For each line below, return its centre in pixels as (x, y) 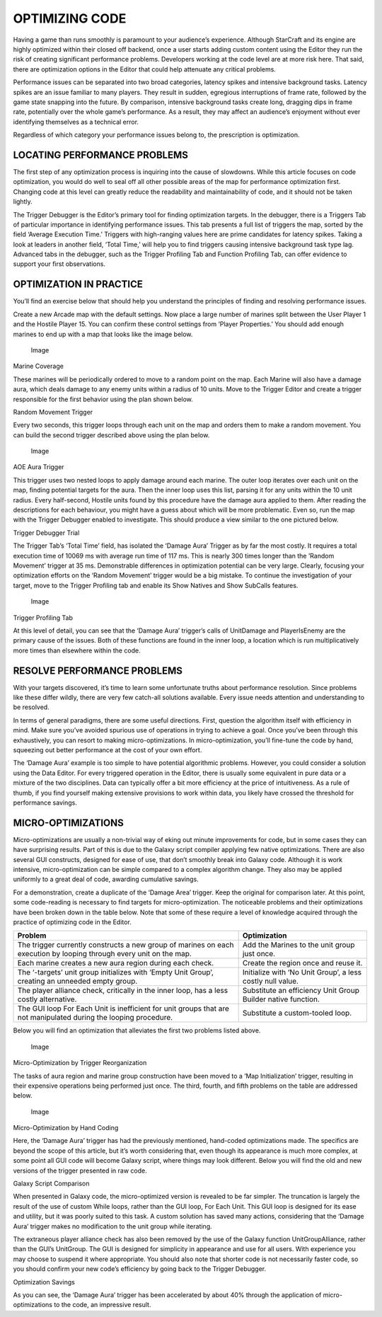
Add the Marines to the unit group (299, 945)
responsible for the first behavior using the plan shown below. (103, 399)
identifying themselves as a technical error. (76, 122)
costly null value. (270, 982)
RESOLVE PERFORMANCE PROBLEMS (98, 671)
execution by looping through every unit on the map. (105, 954)
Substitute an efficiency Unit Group (301, 991)
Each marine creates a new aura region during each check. (116, 963)
